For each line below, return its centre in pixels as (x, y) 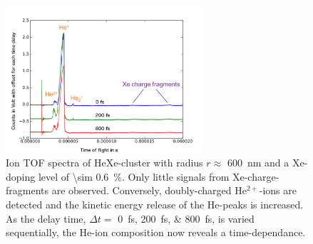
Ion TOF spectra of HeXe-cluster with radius (104, 163)
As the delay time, (46, 218)
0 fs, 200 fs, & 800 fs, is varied (186, 218)
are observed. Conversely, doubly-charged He (149, 190)
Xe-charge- (256, 176)
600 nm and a (258, 163)
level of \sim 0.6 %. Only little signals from (134, 176)
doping (21, 176)
